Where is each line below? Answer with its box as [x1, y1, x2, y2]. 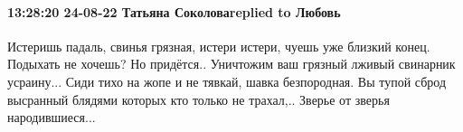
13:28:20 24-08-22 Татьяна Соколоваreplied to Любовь [7, 2, 341, 21]
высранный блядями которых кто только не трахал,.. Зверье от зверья [7, 90, 390, 108]
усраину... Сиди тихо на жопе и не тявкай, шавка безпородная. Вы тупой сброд [7, 71, 447, 90]
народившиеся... [7, 108, 96, 127]
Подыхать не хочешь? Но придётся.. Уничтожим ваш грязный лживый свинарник [7, 54, 456, 73]
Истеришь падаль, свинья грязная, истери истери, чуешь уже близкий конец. [7, 36, 430, 55]
